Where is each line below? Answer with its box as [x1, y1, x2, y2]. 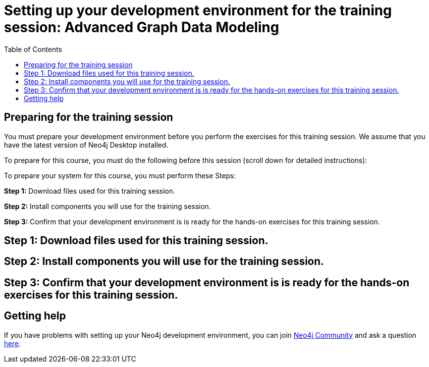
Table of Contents [4, 45, 62, 53]
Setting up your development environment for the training [4, 2, 392, 19]
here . [4, 339, 21, 348]
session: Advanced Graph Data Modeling [4, 19, 279, 36]
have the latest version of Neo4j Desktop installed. [4, 140, 168, 149]
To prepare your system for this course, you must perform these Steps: [4, 171, 236, 180]
